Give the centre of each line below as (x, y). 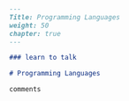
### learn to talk (43, 58)
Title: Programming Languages (65, 17)
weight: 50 (29, 25)
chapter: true (35, 33)
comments (25, 90)
